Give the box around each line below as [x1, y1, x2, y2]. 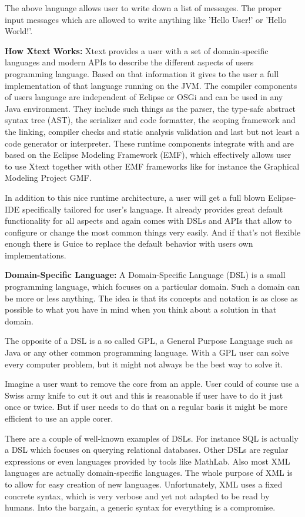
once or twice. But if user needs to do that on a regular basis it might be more [5, 400, 287, 413]
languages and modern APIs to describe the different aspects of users [5, 56, 254, 68]
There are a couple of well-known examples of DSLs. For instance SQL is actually [5, 432, 299, 444]
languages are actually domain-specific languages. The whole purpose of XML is [5, 466, 293, 479]
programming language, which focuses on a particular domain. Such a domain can [5, 280, 300, 293]
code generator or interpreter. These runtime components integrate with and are [5, 137, 294, 149]
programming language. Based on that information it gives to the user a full [5, 67, 279, 79]
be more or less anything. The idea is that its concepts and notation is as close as [5, 291, 298, 304]
